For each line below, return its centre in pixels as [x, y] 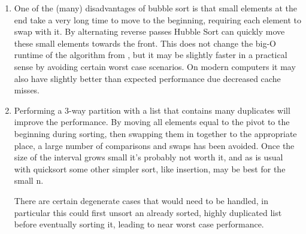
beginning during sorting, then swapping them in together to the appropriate [155, 133]
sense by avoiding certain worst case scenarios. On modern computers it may [155, 66]
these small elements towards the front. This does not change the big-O [145, 43]
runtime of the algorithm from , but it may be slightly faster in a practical [151, 55]
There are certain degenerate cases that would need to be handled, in [141, 200]
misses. [27, 90]
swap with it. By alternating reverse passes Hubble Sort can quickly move [149, 31]
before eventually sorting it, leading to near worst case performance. [139, 224]
